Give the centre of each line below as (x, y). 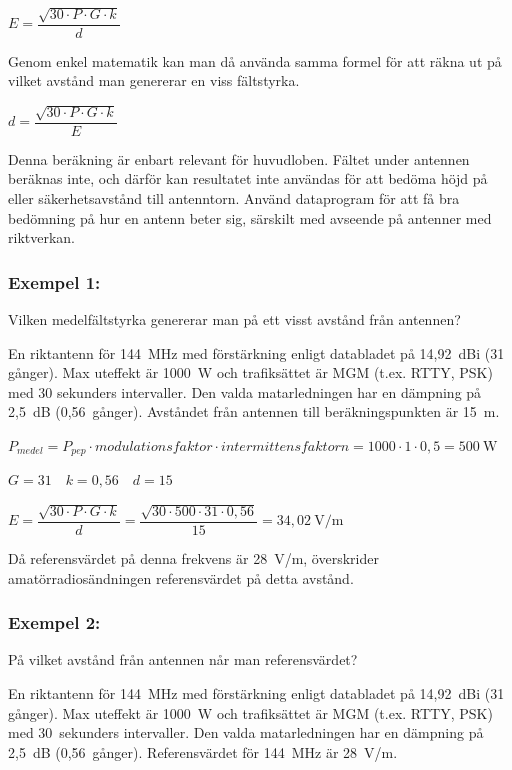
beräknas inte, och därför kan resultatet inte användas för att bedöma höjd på (248, 178)
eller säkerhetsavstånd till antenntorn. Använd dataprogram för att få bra (234, 198)
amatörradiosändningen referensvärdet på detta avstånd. (181, 577)
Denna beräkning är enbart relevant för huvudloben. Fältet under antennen (239, 158)
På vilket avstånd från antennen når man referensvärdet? (183, 659)
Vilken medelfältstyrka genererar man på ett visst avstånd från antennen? (234, 319)
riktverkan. (41, 237)
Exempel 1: (54, 281)
